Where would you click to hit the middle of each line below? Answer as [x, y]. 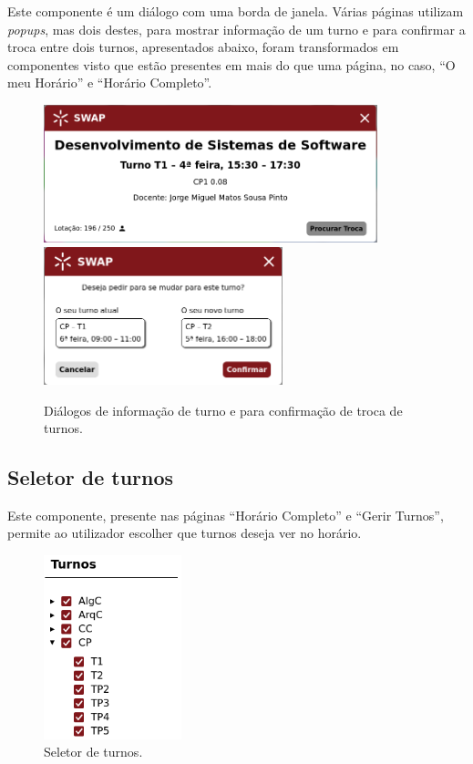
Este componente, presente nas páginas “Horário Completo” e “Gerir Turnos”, [226, 515]
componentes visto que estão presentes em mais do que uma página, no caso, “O [231, 64]
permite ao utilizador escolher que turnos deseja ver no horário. [185, 533]
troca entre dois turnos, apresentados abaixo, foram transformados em [203, 47]
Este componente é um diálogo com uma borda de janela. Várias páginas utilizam [236, 11]
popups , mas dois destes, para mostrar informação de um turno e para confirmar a [236, 29]
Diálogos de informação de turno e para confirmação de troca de [223, 410]
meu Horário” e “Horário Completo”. [110, 83]
